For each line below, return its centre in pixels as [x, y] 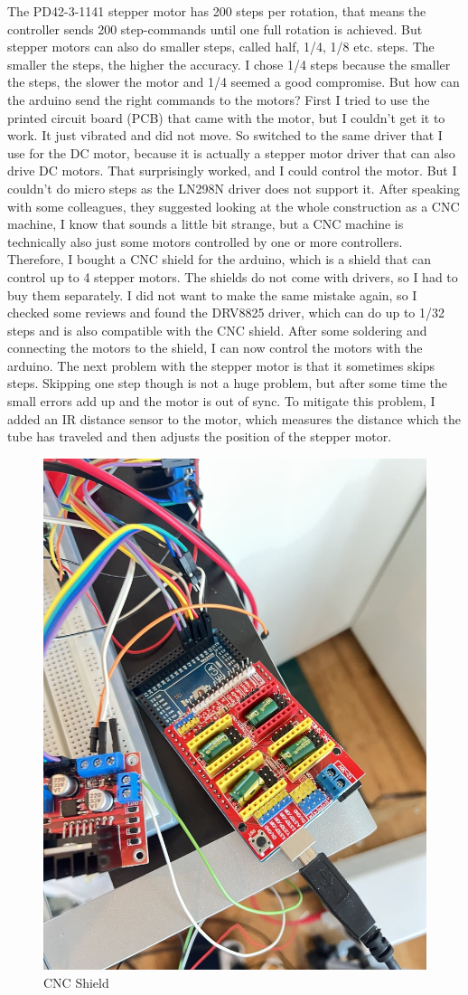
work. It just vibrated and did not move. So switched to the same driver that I [225, 135]
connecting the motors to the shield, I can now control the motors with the [215, 348]
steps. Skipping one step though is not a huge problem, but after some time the [227, 383]
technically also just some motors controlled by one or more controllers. [205, 241]
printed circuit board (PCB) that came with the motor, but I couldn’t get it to [226, 117]
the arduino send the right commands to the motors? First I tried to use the [219, 99]
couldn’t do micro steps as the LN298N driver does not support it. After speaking [234, 188]
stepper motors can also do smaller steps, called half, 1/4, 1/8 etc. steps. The [221, 47]
